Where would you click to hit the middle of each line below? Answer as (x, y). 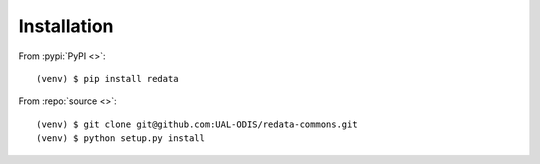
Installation (66, 26)
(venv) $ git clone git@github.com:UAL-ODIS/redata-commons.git (197, 124)
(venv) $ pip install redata (107, 78)
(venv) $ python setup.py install (120, 138)
